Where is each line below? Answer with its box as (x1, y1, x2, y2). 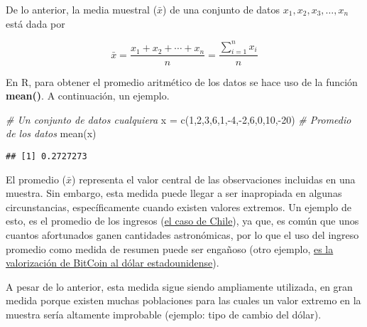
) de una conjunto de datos (163, 2, 280, 16)
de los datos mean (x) (6, 126, 97, 141)
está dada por (6, 16, 65, 31)
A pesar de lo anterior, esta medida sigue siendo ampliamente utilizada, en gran (6, 279, 353, 294)
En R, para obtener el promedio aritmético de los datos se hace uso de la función (6, 74, 358, 89)
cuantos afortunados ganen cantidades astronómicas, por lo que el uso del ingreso (6, 227, 359, 242)
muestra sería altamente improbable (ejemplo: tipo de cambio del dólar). (6, 306, 322, 321)
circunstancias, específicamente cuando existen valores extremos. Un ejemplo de (6, 199, 352, 214)
